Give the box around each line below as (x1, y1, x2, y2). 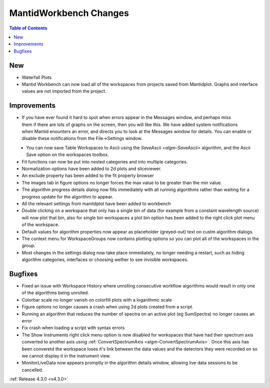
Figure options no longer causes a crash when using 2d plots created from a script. (21, 304, 193, 310)
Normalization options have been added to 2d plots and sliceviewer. (21, 165, 162, 172)
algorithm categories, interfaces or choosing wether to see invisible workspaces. (21, 256, 188, 262)
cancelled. (21, 366, 43, 372)
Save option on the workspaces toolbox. (26, 151, 109, 157)
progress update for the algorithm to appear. (21, 193, 113, 199)
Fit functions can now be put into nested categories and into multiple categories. (21, 158, 188, 164)
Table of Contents (9, 25, 47, 31)
